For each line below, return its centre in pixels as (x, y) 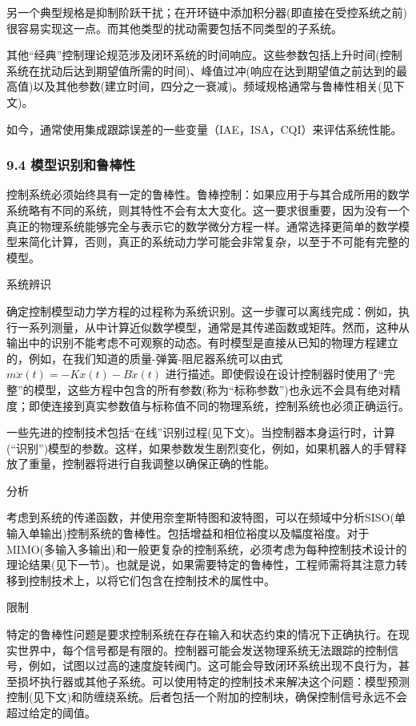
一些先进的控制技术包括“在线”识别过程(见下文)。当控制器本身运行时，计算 (201, 432)
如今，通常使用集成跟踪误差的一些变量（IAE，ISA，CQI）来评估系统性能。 (204, 129)
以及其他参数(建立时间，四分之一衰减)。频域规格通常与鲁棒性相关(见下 (219, 86)
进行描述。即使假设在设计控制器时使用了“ (274, 374)
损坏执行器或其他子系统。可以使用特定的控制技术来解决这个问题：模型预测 (213, 681)
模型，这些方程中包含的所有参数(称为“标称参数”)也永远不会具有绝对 (212, 389)
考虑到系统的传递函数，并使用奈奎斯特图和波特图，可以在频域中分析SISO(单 (206, 517)
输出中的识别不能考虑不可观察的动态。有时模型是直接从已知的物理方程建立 (202, 343)
